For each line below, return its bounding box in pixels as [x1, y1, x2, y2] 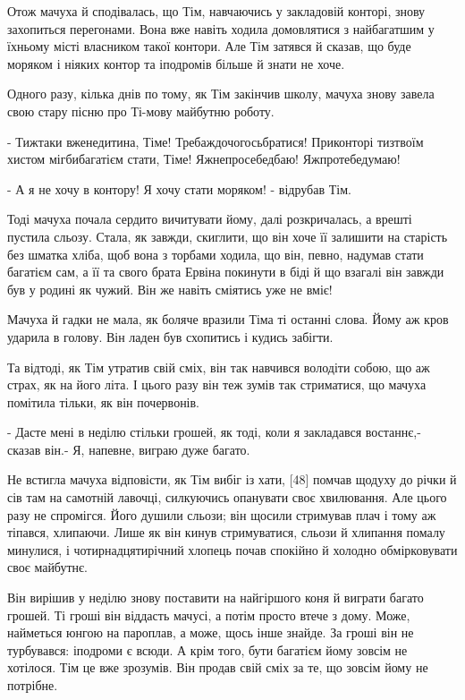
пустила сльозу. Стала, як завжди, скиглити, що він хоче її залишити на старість [7, 226, 448, 245]
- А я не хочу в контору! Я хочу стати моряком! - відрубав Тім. [7, 179, 351, 198]
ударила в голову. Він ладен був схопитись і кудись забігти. [7, 327, 334, 346]
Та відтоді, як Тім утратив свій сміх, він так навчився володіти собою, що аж [7, 357, 430, 376]
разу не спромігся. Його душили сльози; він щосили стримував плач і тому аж [7, 505, 436, 524]
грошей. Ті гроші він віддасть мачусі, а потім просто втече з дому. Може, [7, 605, 410, 624]
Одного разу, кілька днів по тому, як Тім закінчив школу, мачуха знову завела [7, 84, 435, 103]
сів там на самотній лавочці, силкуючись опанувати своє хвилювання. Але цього [7, 488, 447, 507]
